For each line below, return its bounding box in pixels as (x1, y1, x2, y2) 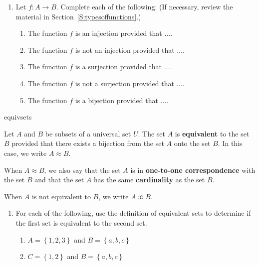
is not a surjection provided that (75, 78, 174, 88)
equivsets (4, 112, 32, 122)
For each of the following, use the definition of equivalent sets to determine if (15, 208, 251, 218)
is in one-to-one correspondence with (130, 164, 256, 175)
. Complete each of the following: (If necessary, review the (56, 1, 233, 11)
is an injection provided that (75, 28, 162, 38)
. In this (218, 138, 243, 148)
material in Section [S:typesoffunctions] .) (15, 11, 141, 21)
